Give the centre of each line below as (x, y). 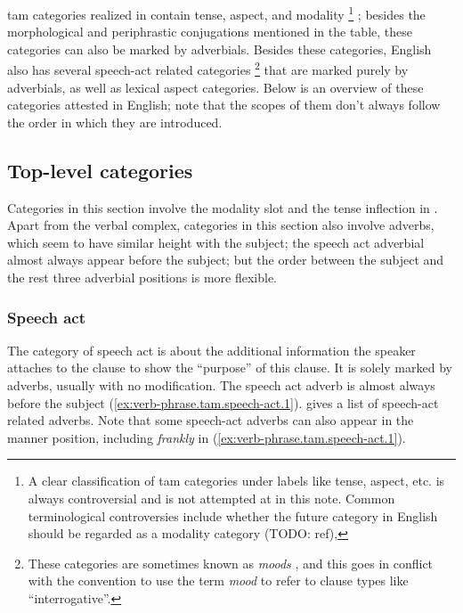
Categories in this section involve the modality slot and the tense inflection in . (223, 207)
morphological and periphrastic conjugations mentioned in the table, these (210, 32)
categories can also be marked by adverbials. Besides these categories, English (219, 49)
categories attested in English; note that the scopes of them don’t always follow (224, 105)
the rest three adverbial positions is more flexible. (142, 278)
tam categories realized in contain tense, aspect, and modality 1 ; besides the (216, 13)
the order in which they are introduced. (115, 122)
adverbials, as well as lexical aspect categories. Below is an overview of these (215, 87)
